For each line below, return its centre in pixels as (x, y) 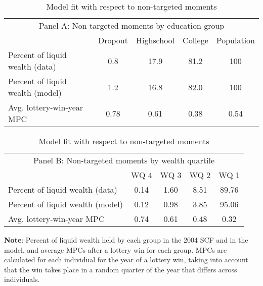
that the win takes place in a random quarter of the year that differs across (121, 269)
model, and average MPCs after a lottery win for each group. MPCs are (116, 249)
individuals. (22, 279)
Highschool (155, 40)
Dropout (113, 40)
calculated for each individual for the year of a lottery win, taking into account (126, 260)
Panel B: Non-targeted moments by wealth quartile (124, 160)
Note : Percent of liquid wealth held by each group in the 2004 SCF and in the (126, 240)
